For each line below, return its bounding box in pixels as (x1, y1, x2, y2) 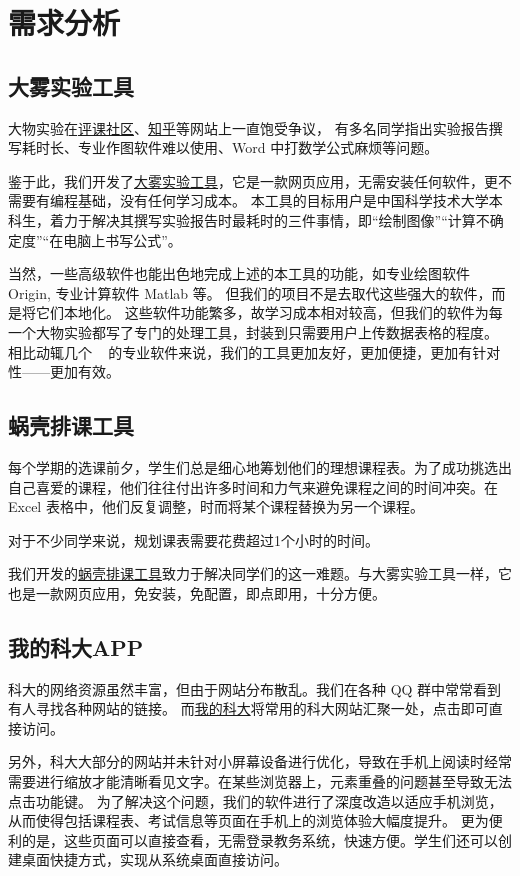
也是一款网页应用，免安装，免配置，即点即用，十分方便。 (8, 582, 386, 603)
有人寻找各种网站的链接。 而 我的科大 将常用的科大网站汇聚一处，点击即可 (8, 698, 489, 719)
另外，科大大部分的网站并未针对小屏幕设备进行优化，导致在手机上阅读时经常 (8, 751, 512, 772)
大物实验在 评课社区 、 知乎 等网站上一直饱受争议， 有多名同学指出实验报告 (8, 117, 489, 138)
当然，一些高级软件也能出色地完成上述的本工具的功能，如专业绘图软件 (8, 263, 470, 284)
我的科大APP (8, 631, 144, 662)
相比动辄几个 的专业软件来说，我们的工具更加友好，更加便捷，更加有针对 (8, 341, 501, 362)
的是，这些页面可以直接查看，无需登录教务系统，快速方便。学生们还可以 (21, 829, 498, 850)
